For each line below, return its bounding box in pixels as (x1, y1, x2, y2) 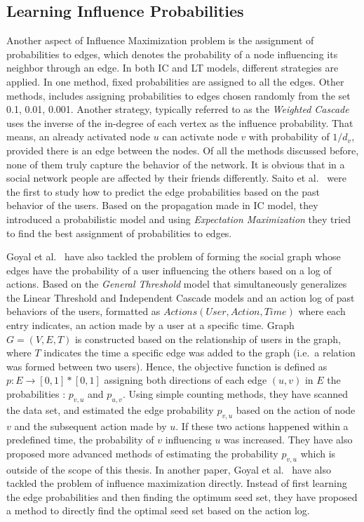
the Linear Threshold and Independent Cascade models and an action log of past (6, 290, 355, 304)
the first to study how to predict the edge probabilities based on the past (6, 184, 320, 199)
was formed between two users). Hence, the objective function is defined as (6, 359, 328, 373)
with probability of (248, 129, 330, 144)
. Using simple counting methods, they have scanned (122, 387, 349, 401)
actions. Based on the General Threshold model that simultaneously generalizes (6, 276, 347, 291)
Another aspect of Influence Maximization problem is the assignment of (6, 33, 314, 48)
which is (300, 446, 336, 460)
